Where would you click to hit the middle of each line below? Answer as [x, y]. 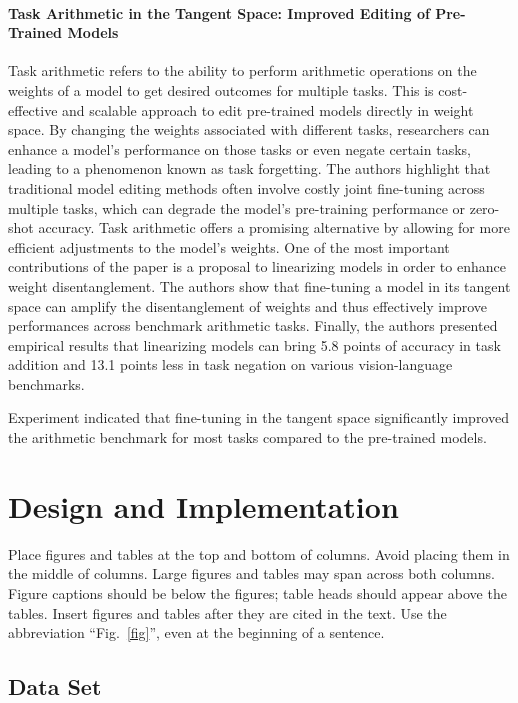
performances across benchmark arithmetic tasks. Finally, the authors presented [253, 325]
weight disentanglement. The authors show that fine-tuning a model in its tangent [259, 285]
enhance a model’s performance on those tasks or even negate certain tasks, [239, 148]
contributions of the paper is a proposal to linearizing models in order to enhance [257, 266]
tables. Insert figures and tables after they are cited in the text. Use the [227, 612]
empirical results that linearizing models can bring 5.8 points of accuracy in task [254, 344]
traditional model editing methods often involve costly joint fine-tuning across [246, 187]
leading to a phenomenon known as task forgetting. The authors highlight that [249, 168]
